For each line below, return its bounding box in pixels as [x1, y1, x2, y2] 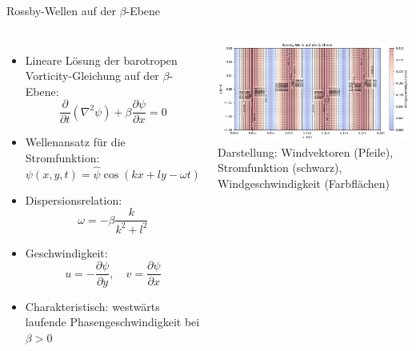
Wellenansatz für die [25, 134, 126, 150]
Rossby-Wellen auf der [6, 2, 116, 18]
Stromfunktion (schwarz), [217, 159, 342, 176]
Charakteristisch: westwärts [25, 297, 160, 314]
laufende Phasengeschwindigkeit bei [25, 313, 200, 330]
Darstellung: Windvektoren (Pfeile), [217, 143, 394, 160]
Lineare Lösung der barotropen [25, 51, 178, 68]
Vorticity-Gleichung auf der [25, 67, 159, 84]
